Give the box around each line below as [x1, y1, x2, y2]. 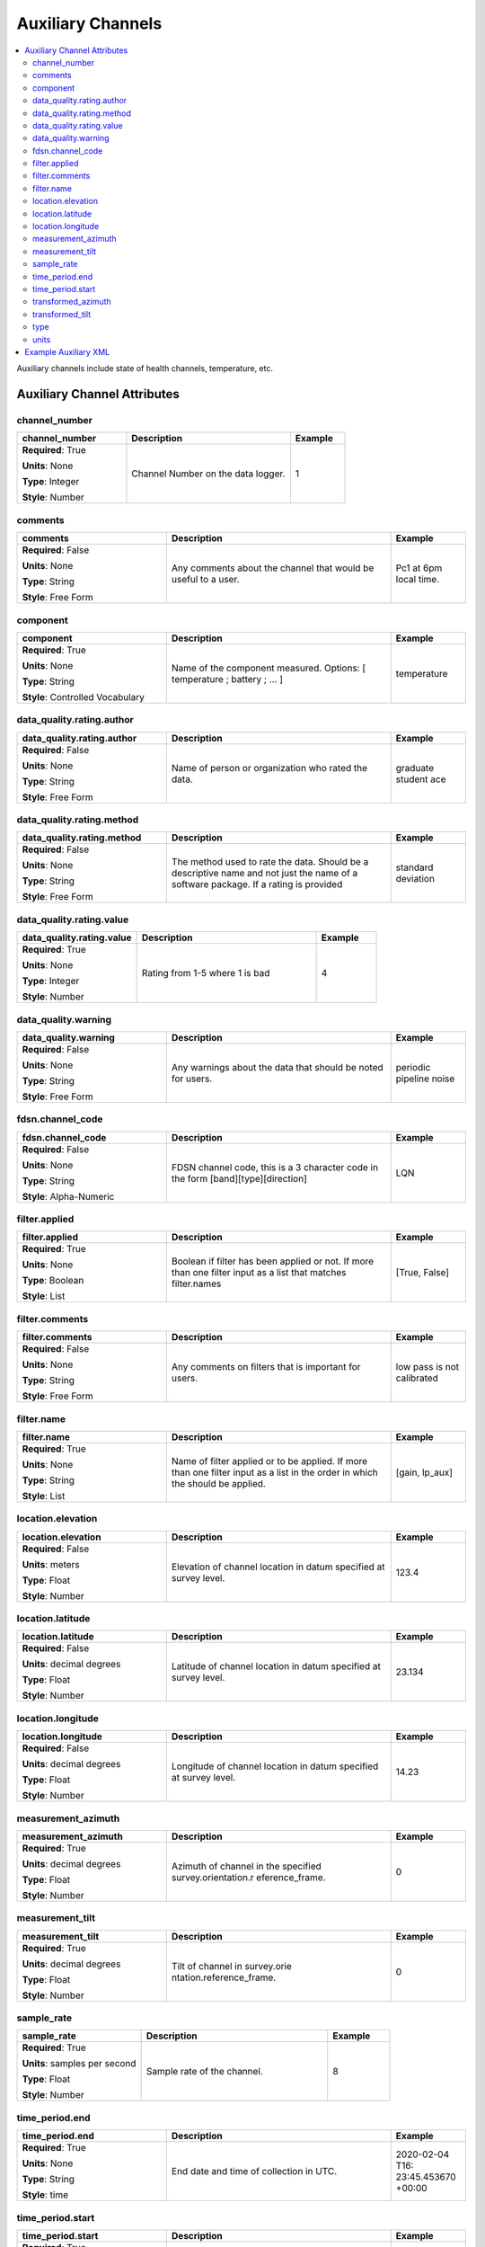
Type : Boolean [22, 1274, 84, 1287]
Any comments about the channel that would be [171, 562, 375, 574]
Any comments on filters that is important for [171, 1361, 361, 1373]
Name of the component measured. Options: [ [171, 662, 366, 674]
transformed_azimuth [32, 297, 111, 307]
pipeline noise [395, 1072, 455, 1085]
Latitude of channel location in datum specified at [171, 1660, 381, 1673]
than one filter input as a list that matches [171, 1266, 347, 1279]
